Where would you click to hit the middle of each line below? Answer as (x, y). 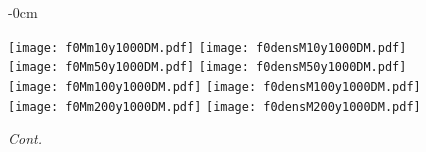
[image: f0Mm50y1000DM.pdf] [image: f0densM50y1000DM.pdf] (207, 67)
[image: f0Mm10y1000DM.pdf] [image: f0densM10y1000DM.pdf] (207, 47)
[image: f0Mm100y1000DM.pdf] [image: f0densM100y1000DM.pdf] (214, 86)
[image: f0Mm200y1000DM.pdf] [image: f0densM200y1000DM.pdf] (214, 106)
